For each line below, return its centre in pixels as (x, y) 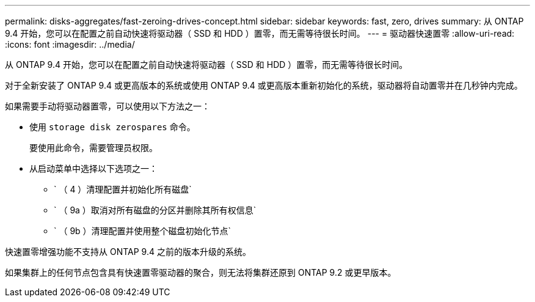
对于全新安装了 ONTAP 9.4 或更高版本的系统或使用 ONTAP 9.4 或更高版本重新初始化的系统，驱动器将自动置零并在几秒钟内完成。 (264, 85)
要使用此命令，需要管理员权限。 (93, 148)
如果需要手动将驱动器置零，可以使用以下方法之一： (107, 106)
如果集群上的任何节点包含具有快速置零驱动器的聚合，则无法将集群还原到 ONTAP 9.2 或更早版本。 (201, 272)
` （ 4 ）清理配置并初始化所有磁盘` (123, 189)
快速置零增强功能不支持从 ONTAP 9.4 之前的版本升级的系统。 (128, 252)
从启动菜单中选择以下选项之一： (93, 168)
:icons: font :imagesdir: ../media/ (70, 44)
